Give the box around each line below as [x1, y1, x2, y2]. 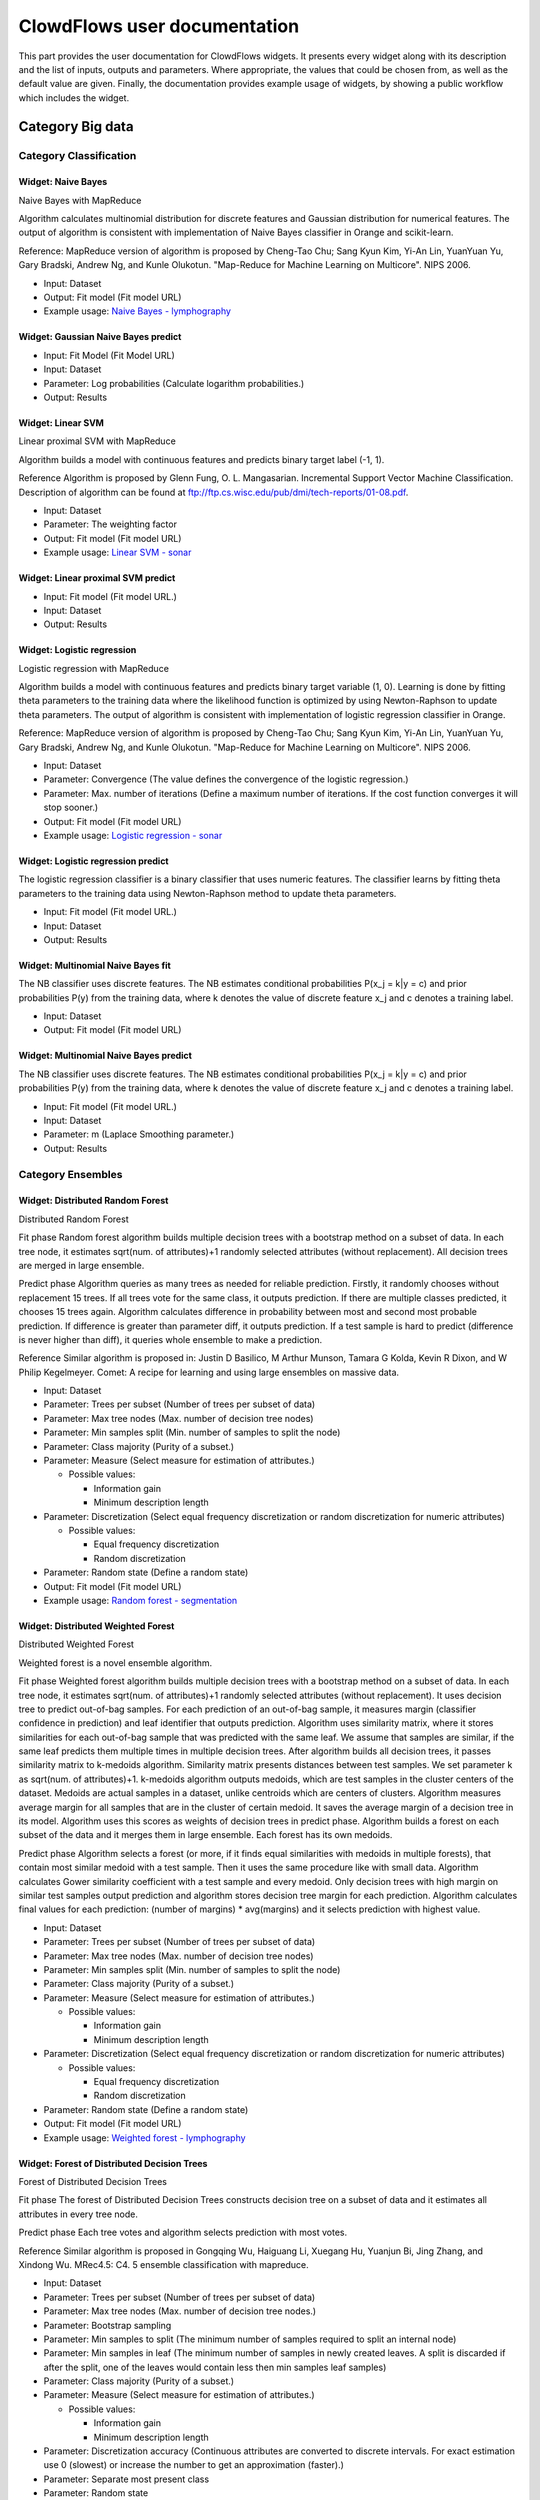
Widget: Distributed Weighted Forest [18, 1620, 175, 1632]
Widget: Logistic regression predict [18, 855, 169, 867]
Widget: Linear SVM [18, 416, 105, 429]
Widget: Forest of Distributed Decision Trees [18, 2157, 208, 2169]
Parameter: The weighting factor [43, 518, 177, 530]
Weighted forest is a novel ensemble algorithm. [18, 1656, 213, 1669]
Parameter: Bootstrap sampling [43, 2319, 172, 2331]
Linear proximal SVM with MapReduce [18, 435, 177, 447]
